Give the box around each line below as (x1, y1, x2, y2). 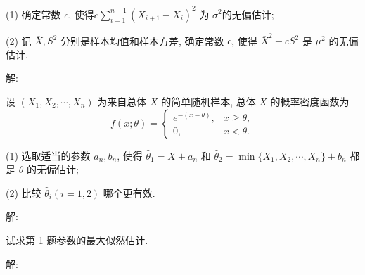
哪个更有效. (103, 185, 155, 200)
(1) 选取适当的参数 (6, 148, 91, 162)
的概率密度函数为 (270, 94, 350, 108)
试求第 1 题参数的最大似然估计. (6, 232, 148, 247)
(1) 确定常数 (6, 6, 61, 21)
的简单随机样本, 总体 (161, 94, 256, 108)
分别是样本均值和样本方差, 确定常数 (60, 33, 224, 48)
